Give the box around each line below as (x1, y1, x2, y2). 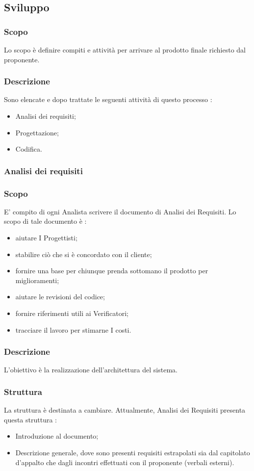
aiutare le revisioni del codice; (15, 291, 105, 302)
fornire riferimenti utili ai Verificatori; (15, 308, 128, 318)
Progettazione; (15, 127, 59, 137)
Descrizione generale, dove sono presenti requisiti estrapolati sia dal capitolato (15, 447, 250, 457)
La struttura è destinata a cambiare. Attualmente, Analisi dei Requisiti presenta (4, 405, 246, 415)
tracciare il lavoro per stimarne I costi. (15, 324, 131, 335)
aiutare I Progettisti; (15, 233, 77, 243)
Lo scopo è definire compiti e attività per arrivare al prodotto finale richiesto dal (4, 45, 246, 54)
